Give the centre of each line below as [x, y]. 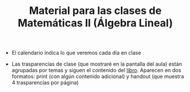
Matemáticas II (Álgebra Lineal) [95, 23]
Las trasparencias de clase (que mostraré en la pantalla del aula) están [97, 64]
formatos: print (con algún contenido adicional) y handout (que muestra [98, 76]
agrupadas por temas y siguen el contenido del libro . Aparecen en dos [96, 70]
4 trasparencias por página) [45, 83]
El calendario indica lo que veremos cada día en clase [76, 53]
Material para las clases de [95, 11]
